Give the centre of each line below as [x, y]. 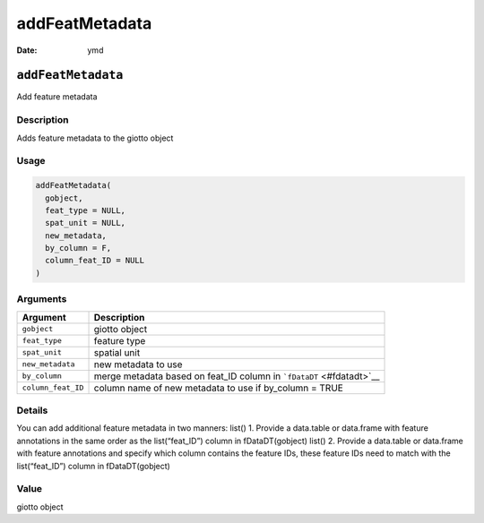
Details [32, 410]
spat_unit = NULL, [85, 223]
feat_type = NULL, [85, 210]
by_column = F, [78, 248]
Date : [27, 50]
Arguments [42, 299]
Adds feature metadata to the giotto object [95, 138]
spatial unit [117, 352]
